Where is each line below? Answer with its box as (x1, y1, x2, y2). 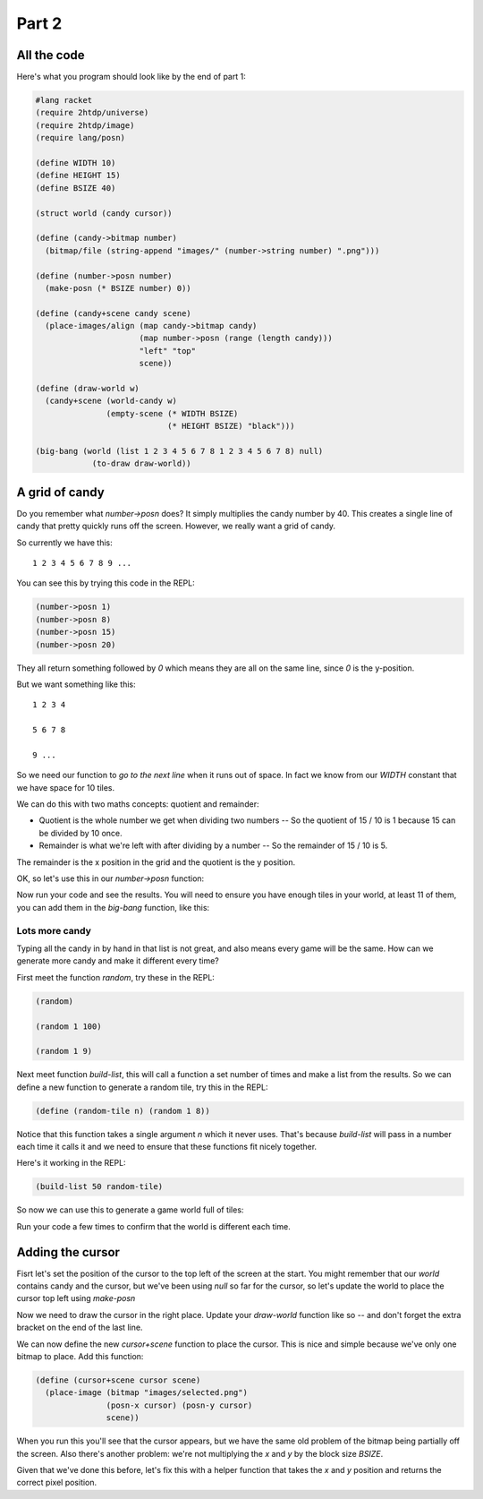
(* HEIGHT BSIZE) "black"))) (166, 421, 295, 432)
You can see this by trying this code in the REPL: (16, 578, 196, 588)
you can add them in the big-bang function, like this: (16, 902, 210, 912)
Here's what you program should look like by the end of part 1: (16, 72, 246, 82)
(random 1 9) (35, 1046, 93, 1057)
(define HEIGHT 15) (35, 170, 121, 181)
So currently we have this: (16, 537, 114, 548)
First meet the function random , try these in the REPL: (16, 972, 215, 982)
